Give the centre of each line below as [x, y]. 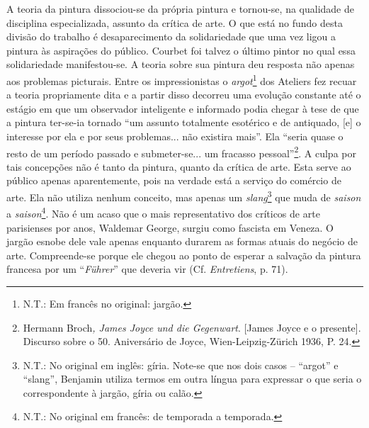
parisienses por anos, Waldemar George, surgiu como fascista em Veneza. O [170, 227]
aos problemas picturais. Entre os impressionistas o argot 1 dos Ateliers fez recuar [182, 79]
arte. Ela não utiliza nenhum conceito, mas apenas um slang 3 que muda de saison [184, 196]
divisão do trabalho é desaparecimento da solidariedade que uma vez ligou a [171, 36]
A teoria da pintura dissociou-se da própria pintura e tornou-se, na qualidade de [180, 9]
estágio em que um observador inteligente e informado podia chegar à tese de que [183, 108]
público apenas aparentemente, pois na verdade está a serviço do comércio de [174, 180]
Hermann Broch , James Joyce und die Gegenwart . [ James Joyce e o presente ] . [192, 327]
